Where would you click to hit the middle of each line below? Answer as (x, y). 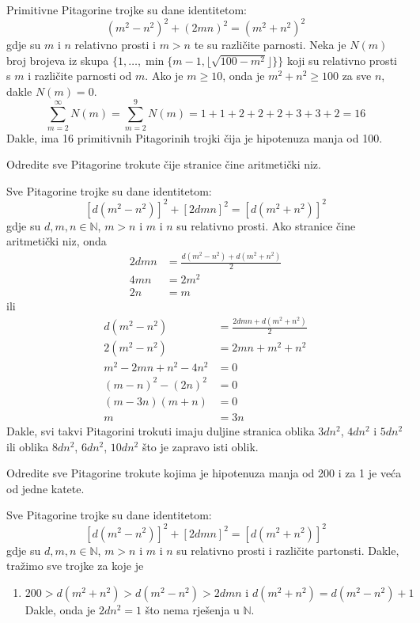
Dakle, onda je (60, 609)
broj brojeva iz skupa (58, 60)
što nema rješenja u (192, 609)
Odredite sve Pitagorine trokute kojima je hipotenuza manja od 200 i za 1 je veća (204, 473)
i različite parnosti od (80, 76)
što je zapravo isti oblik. (200, 446)
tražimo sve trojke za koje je (75, 566)
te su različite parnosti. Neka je (270, 45)
